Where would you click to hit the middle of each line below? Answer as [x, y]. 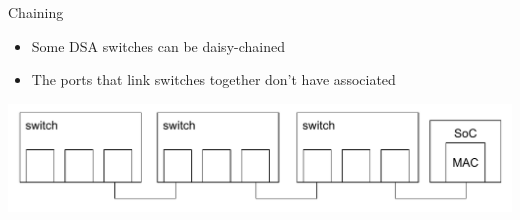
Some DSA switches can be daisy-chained [158, 45]
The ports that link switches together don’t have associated [213, 79]
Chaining [36, 12]
